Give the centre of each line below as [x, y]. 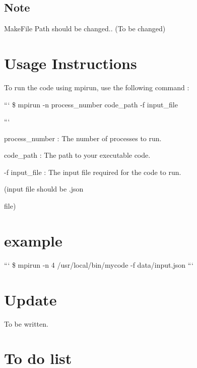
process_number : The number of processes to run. [83, 138]
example [33, 240]
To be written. [26, 323]
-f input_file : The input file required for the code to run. [93, 172]
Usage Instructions [71, 63]
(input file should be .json [44, 189]
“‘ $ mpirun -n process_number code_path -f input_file [91, 104]
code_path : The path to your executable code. [77, 155]
